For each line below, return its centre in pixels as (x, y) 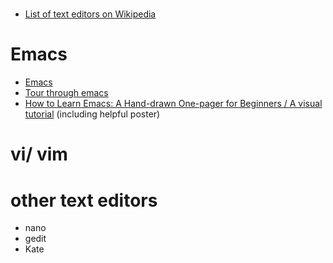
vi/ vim (39, 154)
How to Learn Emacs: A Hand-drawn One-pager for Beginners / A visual (173, 104)
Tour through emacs (66, 93)
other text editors (84, 200)
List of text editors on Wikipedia (90, 14)
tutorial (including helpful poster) (92, 114)
